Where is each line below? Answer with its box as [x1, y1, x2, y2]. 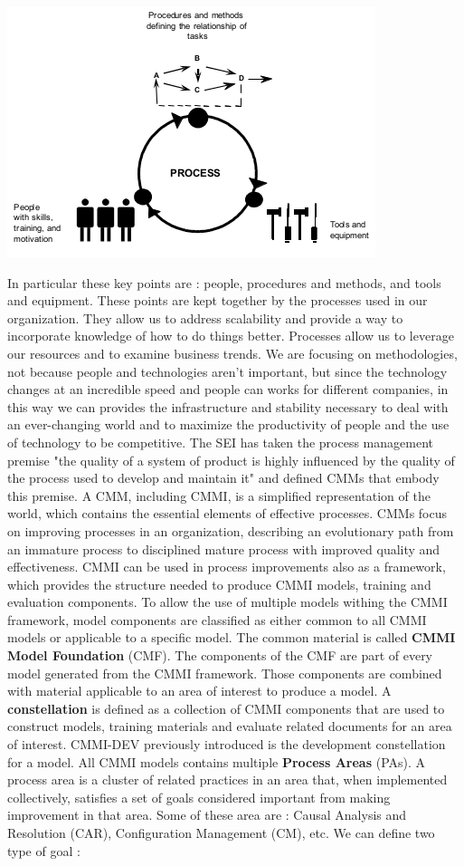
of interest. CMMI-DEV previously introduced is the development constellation [7, 735, 446, 754]
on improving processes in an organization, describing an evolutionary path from [7, 521, 454, 540]
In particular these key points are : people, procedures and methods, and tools [7, 273, 441, 292]
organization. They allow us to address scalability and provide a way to [7, 308, 403, 327]
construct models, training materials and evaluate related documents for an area [7, 717, 452, 736]
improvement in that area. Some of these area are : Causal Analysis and [7, 805, 407, 824]
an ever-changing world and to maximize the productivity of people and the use [7, 415, 450, 434]
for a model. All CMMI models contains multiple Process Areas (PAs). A [7, 752, 426, 771]
